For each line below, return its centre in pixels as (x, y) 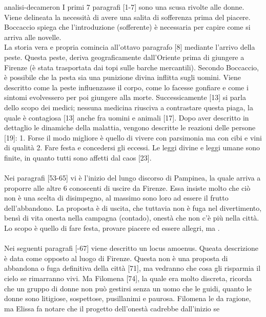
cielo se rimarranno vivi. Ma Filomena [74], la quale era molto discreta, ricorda (128, 278)
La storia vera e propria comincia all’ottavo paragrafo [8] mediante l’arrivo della (130, 47)
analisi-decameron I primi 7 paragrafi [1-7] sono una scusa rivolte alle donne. (124, 7)
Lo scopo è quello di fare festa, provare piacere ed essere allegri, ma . (112, 228)
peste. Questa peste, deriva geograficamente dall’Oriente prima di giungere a (124, 57)
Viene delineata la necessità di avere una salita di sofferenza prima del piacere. (127, 17)
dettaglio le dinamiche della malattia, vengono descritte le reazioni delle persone (130, 127)
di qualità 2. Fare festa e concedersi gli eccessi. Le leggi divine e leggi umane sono (132, 147)
